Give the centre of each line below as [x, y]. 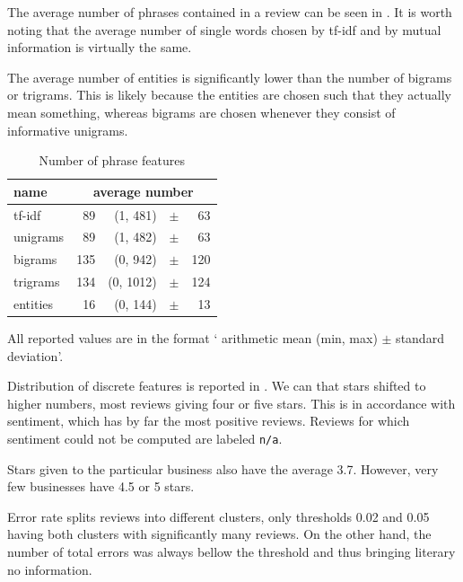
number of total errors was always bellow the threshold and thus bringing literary [231, 552]
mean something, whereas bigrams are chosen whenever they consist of [201, 112]
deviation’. [35, 355]
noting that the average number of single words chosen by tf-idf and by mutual [224, 29]
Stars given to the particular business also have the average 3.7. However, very [223, 468]
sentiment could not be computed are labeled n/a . [145, 439]
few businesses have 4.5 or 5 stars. [101, 486]
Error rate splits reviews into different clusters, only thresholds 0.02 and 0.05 [218, 516]
